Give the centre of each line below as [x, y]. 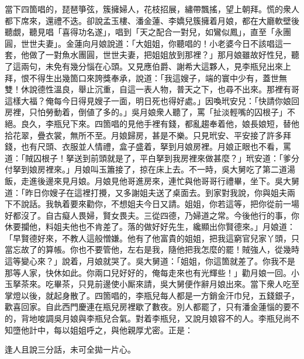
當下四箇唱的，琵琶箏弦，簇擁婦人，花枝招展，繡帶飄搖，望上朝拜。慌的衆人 [152, 9]
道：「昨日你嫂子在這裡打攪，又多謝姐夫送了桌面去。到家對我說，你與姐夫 [146, 192]
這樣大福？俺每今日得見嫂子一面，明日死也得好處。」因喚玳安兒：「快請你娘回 [152, 100]
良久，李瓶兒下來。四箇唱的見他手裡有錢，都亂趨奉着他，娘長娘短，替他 [160, 123]
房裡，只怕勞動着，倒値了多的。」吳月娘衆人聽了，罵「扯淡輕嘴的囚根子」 [146, 112]
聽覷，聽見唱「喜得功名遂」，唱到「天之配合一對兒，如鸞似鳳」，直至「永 [144, 32]
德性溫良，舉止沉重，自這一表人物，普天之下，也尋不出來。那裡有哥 [168, 89]
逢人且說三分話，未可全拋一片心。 [70, 349]
